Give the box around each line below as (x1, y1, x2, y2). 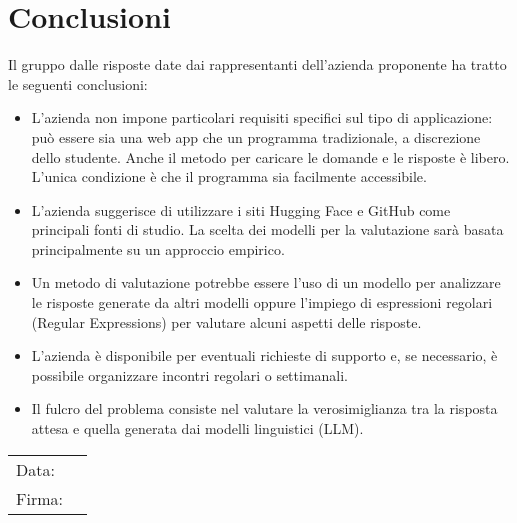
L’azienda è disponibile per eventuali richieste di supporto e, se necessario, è (31, 345, 498, 366)
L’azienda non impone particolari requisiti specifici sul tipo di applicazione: (31, 107, 493, 128)
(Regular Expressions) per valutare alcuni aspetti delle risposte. (31, 311, 422, 332)
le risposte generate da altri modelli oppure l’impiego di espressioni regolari (31, 292, 493, 313)
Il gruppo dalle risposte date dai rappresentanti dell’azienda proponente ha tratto (8, 54, 507, 75)
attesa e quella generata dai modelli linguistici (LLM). (31, 418, 364, 439)
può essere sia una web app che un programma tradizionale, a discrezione (31, 126, 481, 147)
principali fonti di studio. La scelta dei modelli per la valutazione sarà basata (31, 219, 504, 240)
